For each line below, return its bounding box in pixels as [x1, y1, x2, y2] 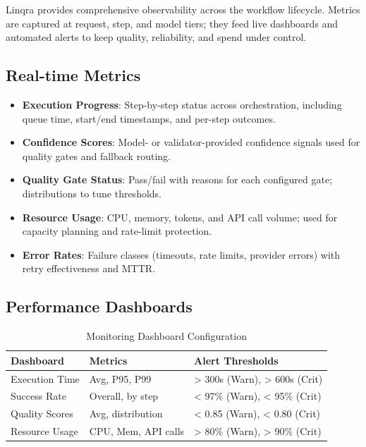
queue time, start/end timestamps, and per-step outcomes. [22, 111, 276, 125]
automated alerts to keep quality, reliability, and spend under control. [6, 30, 307, 44]
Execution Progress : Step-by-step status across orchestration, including [22, 97, 342, 111]
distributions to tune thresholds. [22, 185, 162, 200]
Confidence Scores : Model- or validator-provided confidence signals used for [22, 135, 360, 149]
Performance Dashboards [6, 295, 193, 317]
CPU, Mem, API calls [89, 424, 185, 439]
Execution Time [11, 371, 80, 386]
